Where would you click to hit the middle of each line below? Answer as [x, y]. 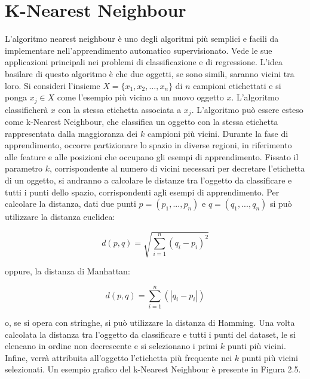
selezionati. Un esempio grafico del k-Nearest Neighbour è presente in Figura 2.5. [153, 369]
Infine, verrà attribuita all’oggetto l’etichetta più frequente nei [119, 357]
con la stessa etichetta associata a [120, 109]
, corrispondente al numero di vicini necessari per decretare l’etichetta [177, 168]
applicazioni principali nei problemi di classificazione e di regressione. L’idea [144, 62]
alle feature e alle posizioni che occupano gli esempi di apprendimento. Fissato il [152, 156]
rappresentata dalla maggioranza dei [71, 133]
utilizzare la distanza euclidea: [60, 217]
